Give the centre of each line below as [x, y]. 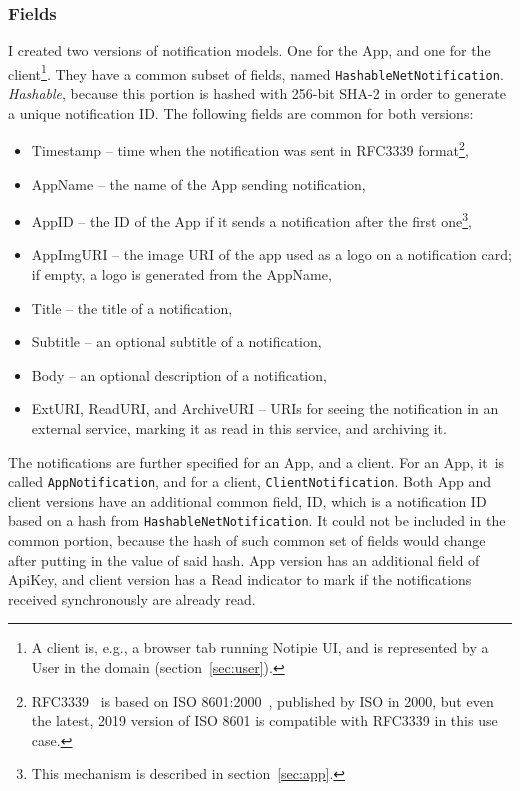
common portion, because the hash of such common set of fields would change [247, 540]
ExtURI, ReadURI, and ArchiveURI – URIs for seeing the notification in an [265, 408]
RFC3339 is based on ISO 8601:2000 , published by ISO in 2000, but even [262, 700]
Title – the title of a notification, [132, 307]
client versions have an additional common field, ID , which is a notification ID [247, 500]
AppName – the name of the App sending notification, [198, 183]
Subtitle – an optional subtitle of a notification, [176, 341]
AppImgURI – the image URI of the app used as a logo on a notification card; [271, 254]
